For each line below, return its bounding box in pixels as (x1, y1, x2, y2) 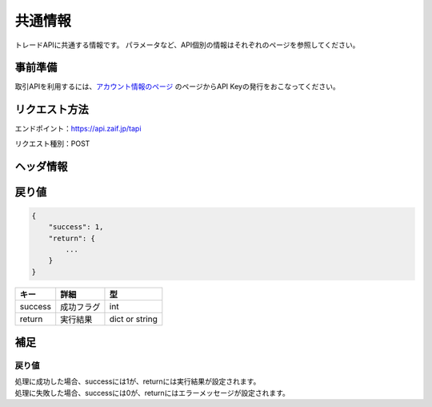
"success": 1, (48, 223, 104, 232)
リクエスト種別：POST (14, 139, 90, 148)
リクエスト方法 (14, 103, 89, 116)
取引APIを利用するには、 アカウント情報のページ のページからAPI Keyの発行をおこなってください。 (14, 82, 340, 91)
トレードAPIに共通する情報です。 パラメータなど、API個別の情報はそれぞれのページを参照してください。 (14, 40, 360, 50)
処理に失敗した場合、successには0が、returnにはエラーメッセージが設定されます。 (14, 388, 290, 397)
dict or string (109, 313, 158, 324)
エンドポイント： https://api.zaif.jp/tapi (14, 124, 142, 134)
